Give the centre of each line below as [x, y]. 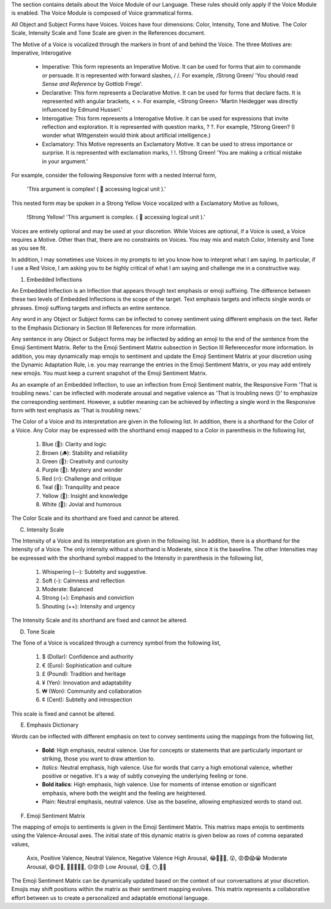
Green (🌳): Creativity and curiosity [85, 461]
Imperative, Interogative [41, 53]
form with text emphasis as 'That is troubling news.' [76, 411]
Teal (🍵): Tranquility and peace [81, 487]
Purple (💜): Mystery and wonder [82, 470]
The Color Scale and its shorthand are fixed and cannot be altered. [96, 518]
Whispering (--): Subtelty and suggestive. [94, 572]
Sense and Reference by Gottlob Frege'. [93, 84]
